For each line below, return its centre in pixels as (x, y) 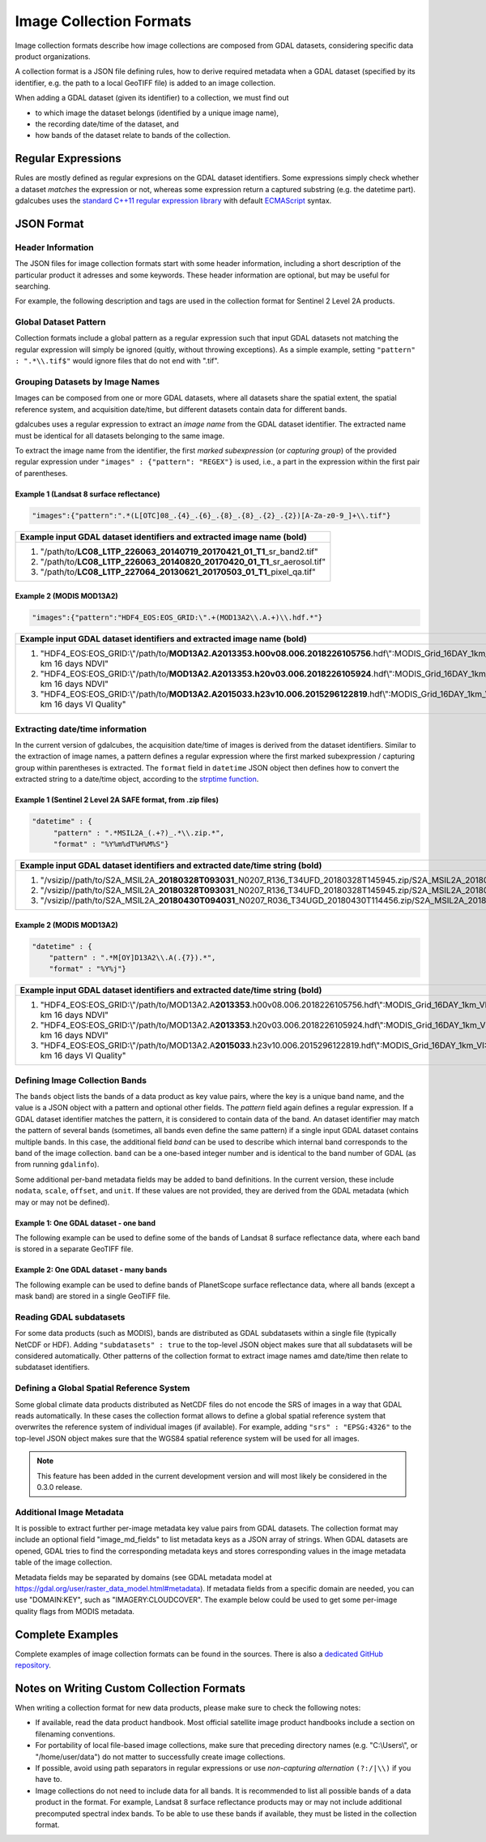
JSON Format (49, 223)
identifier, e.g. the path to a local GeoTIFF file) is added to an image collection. (145, 83)
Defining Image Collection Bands (81, 1080)
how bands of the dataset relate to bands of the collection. (133, 135)
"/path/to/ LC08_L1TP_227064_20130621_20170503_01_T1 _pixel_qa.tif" (178, 572)
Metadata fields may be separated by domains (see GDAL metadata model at (143, 1577)
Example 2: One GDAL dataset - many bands (91, 1270)
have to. (49, 1780)
